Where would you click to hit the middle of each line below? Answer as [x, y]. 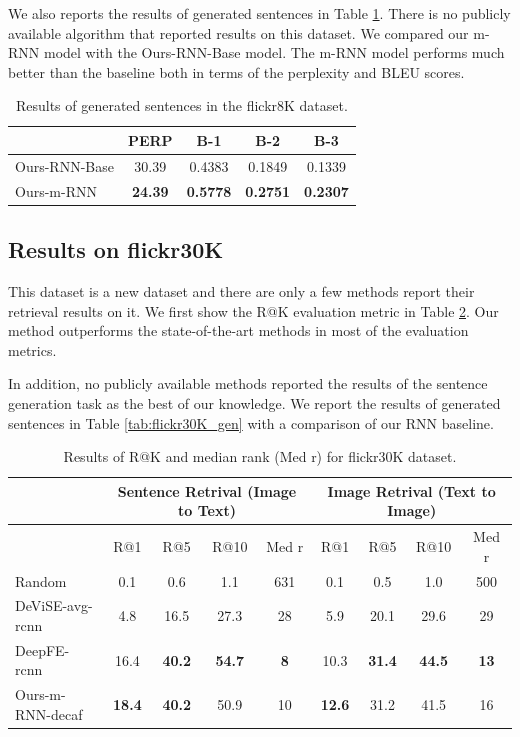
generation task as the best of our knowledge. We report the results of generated [254, 402]
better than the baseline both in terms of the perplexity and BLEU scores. [236, 71]
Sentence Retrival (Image [207, 490]
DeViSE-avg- [54, 605]
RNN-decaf [49, 713]
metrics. [32, 349]
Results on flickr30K [116, 249]
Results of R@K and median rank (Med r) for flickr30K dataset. [260, 456]
